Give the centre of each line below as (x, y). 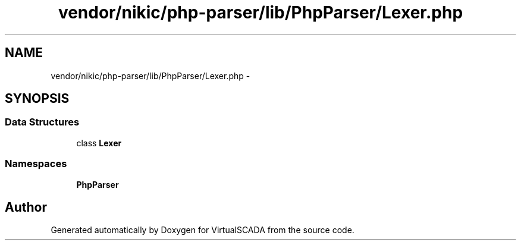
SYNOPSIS (37, 99)
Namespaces (36, 164)
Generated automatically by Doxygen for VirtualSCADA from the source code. (203, 230)
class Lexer (99, 143)
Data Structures (42, 122)
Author (26, 207)
